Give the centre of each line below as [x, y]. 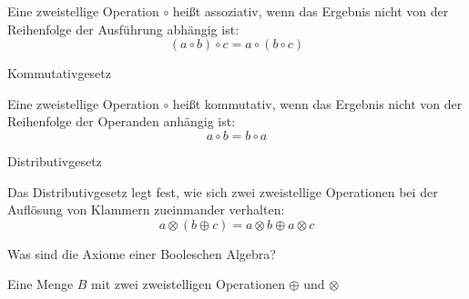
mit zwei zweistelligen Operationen [188, 284]
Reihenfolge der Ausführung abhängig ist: [123, 29]
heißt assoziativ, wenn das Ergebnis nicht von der [311, 11]
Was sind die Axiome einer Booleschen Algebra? [142, 253]
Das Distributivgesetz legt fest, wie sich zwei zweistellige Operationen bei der [223, 191]
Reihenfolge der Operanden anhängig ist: [122, 121]
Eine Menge [41, 284]
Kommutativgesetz [60, 73]
